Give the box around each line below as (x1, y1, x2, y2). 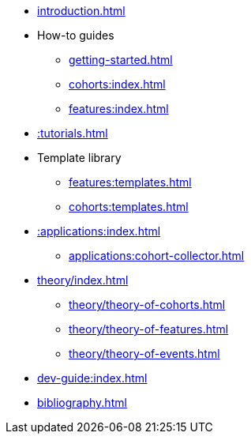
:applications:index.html (37, 224, 161, 238)
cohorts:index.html (69, 77, 166, 91)
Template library (37, 151, 122, 164)
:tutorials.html (37, 126, 108, 140)
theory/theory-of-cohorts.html (69, 298, 226, 311)
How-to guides (37, 28, 114, 42)
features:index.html (69, 102, 169, 115)
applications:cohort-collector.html (69, 249, 245, 262)
